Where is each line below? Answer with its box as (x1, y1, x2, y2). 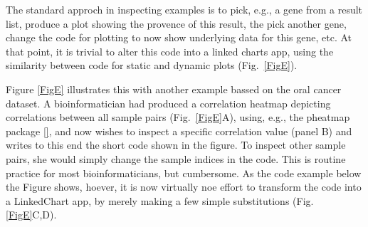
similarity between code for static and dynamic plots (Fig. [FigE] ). (6, 58, 298, 73)
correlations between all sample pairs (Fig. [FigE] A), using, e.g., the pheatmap (6, 110, 350, 125)
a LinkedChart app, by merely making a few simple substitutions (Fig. (6, 193, 314, 208)
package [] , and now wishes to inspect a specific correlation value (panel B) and (6, 123, 352, 138)
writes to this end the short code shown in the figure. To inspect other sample (6, 137, 346, 152)
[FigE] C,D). (6, 207, 57, 222)
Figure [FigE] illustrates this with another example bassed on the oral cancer (6, 81, 342, 96)
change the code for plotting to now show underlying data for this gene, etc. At (6, 30, 352, 45)
